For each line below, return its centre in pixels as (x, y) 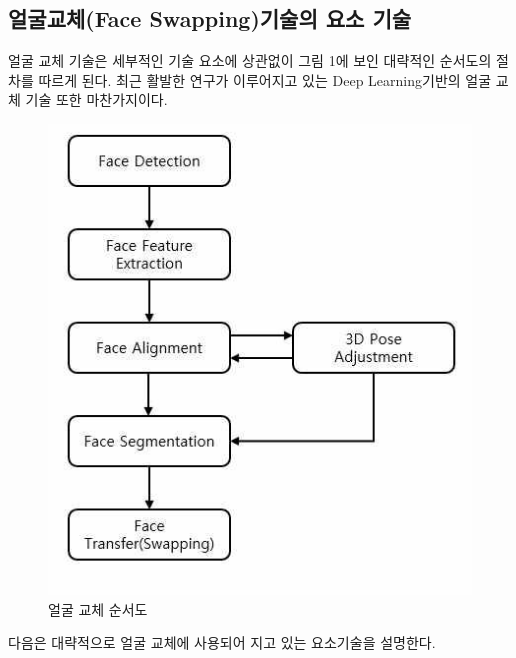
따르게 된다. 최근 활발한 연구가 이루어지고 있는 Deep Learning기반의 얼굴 (265, 79)
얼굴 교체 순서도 (98, 608)
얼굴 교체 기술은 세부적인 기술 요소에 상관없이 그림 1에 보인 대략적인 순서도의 (250, 60)
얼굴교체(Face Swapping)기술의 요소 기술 (210, 18)
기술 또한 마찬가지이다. (96, 99)
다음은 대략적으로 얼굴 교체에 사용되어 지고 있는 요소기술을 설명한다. (222, 642)
